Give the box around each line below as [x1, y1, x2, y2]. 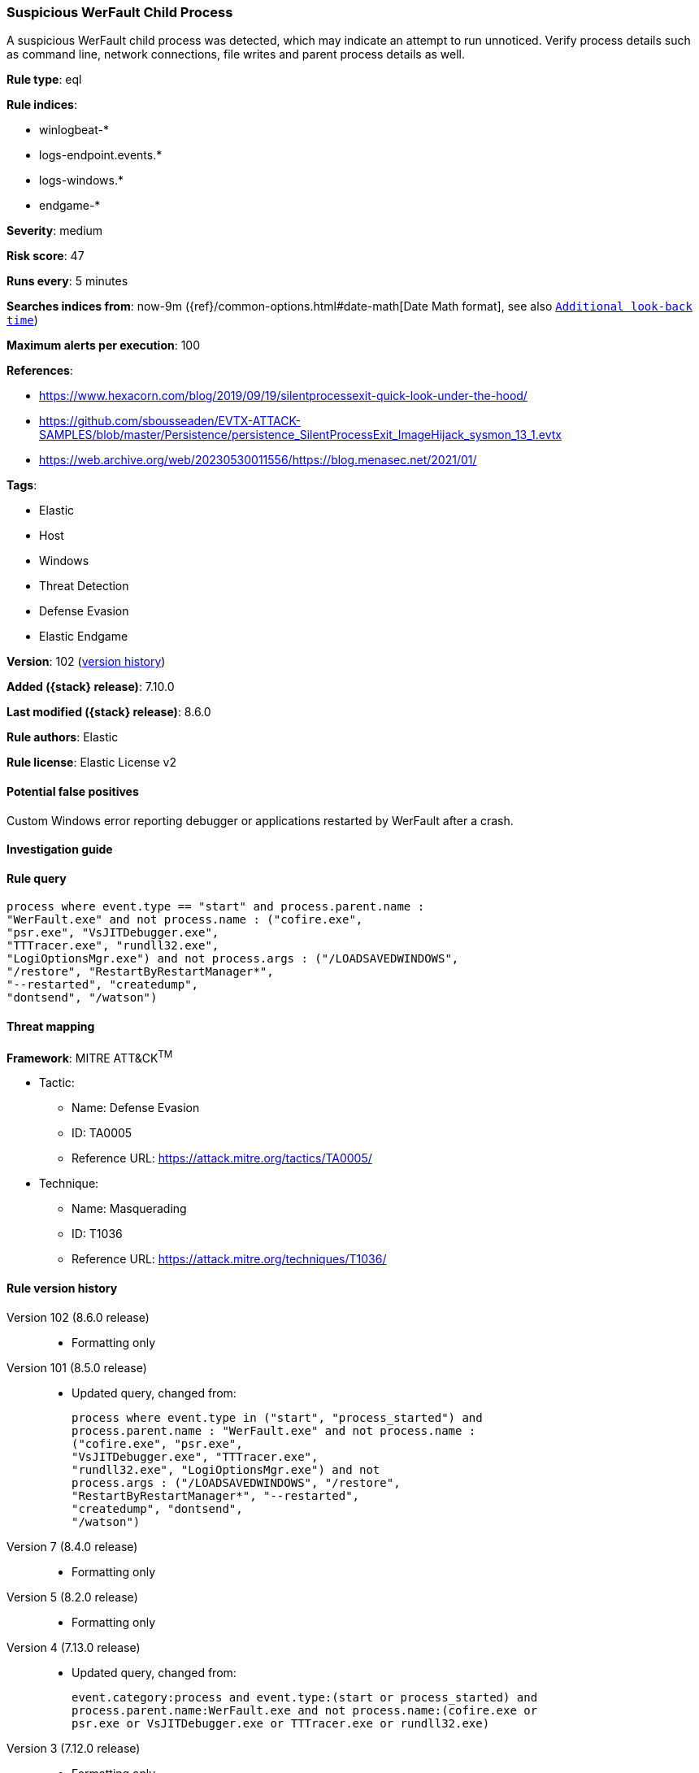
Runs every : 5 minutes [7, 274, 128, 289]
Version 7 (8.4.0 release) [7, 1539, 138, 1554]
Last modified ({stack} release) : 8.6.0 [7, 705, 211, 719]
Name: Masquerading [72, 1202, 187, 1216]
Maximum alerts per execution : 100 [7, 338, 201, 353]
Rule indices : [7, 98, 77, 112]
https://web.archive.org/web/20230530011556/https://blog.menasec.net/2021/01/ [39, 453, 477, 467]
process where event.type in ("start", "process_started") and [72, 1410, 483, 1424]
